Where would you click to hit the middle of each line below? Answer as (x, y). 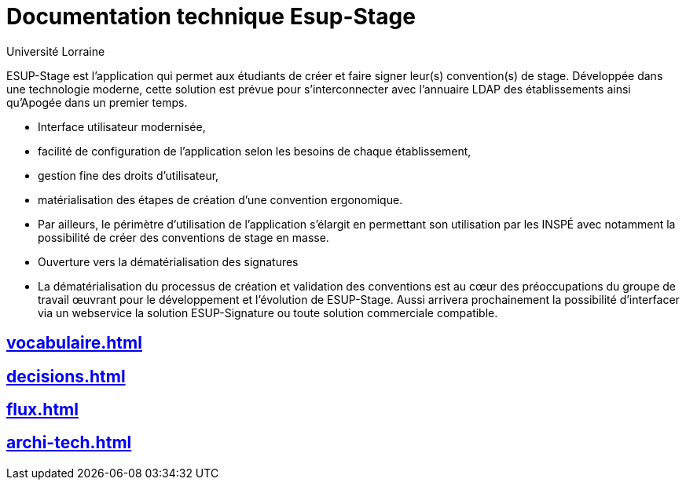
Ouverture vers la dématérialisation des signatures (168, 261)
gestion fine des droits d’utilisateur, (128, 175)
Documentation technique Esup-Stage (211, 16)
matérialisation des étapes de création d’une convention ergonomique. (220, 199)
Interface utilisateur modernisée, (122, 126)
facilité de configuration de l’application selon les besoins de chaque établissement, (255, 151)
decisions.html (66, 376)
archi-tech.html (69, 443)
